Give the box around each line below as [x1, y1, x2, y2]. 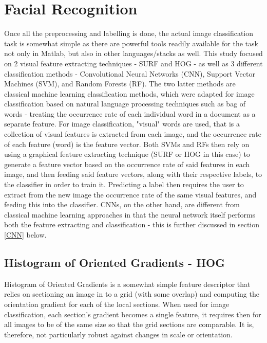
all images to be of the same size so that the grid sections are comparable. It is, [4, 319, 254, 330]
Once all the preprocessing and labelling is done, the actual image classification [4, 28, 254, 39]
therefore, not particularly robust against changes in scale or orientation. [4, 329, 233, 339]
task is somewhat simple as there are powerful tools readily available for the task [4, 38, 258, 48]
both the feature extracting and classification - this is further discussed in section [4, 219, 259, 230]
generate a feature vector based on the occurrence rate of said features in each [4, 158, 250, 169]
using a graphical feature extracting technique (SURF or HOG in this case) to [4, 149, 250, 159]
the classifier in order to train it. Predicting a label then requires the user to [4, 179, 244, 190]
